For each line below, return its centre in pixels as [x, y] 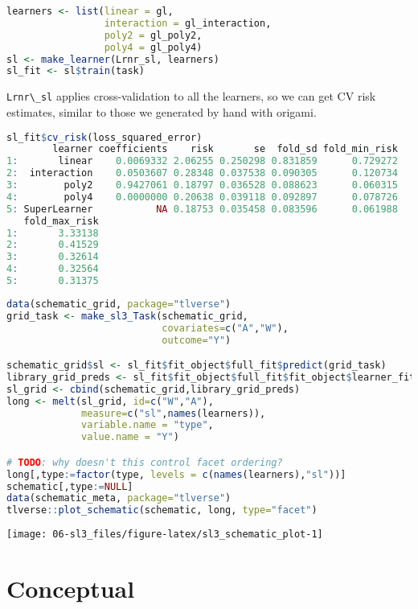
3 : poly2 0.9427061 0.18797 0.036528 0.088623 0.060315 [202, 185]
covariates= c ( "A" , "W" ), [225, 328]
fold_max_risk [61, 221]
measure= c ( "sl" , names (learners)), [174, 413]
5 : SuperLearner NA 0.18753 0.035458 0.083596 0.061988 [202, 209]
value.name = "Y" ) [130, 437]
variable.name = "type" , [148, 425]
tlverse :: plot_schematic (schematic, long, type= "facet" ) [162, 510]
